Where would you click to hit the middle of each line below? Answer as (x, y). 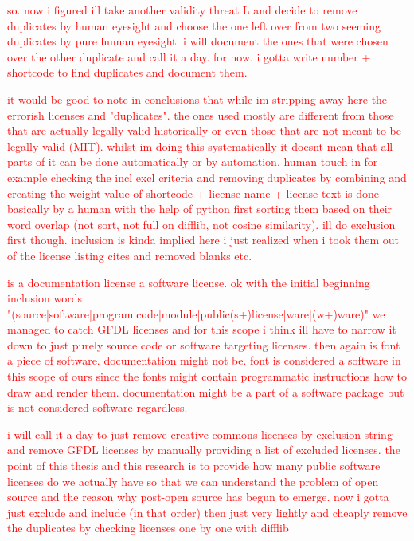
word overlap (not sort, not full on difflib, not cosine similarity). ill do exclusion (201, 224)
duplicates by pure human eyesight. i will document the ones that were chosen (198, 41)
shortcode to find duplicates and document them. (127, 72)
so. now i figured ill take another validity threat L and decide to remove (182, 10)
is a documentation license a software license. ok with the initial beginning (189, 282)
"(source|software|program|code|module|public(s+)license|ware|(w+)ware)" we (196, 313)
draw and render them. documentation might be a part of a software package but (206, 391)
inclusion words (45, 298)
